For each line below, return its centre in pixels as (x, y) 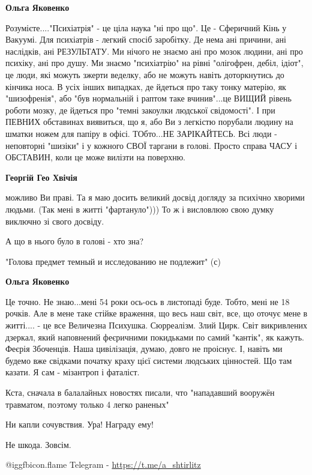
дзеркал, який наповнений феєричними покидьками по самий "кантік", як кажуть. (155, 337)
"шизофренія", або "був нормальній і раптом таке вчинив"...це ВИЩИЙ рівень (148, 98)
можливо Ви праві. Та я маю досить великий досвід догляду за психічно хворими (155, 197)
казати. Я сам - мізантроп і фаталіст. (73, 372)
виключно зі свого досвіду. (55, 221)
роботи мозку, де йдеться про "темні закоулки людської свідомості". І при (140, 110)
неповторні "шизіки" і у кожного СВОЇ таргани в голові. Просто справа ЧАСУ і (151, 145)
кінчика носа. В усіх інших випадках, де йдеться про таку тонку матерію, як (146, 86)
